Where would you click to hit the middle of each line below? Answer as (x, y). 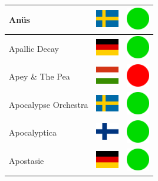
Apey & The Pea (39, 76)
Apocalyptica (33, 132)
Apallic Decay (34, 48)
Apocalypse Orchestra (49, 104)
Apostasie (27, 161)
